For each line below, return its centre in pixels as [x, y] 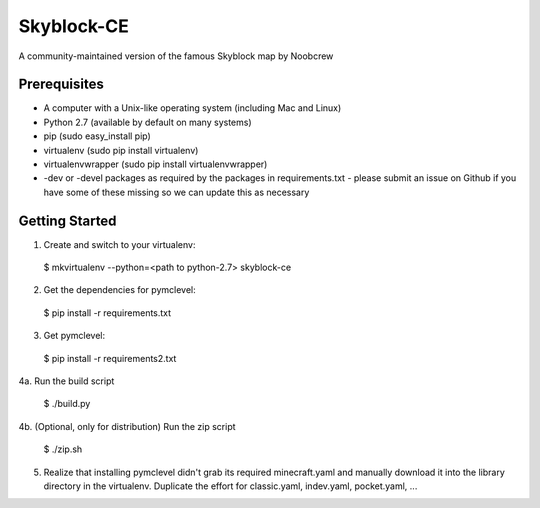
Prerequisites [61, 84]
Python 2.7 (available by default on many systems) [147, 122]
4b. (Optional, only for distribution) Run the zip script [127, 426]
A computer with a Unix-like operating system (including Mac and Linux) [192, 108]
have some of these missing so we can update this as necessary [176, 192]
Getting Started [67, 220]
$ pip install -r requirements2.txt [110, 358]
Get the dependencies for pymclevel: [119, 290]
